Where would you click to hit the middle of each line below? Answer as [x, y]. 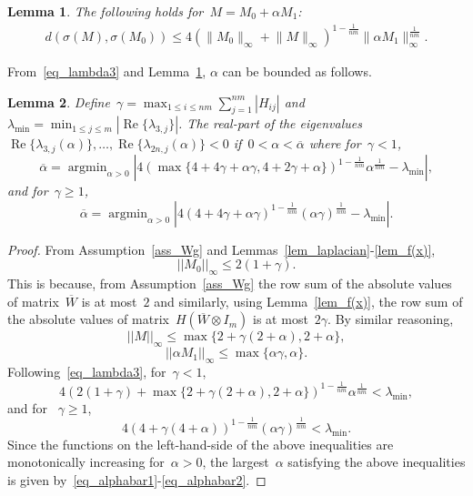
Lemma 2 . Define [59, 101]
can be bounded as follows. [297, 71]
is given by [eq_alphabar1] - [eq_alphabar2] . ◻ [137, 480]
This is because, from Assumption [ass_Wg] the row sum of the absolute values [230, 283]
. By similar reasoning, [391, 319]
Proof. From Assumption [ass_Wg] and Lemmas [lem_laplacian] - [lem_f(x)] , [221, 249]
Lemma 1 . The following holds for [106, 11]
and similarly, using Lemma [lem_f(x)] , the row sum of [308, 301]
